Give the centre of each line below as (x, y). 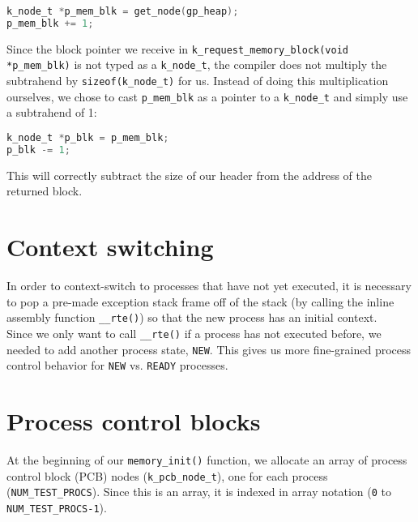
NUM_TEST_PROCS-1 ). (57, 507)
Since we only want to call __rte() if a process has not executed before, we (194, 333)
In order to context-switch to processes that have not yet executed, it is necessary (209, 286)
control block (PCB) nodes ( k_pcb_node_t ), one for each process (167, 475)
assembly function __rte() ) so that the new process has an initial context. (192, 317)
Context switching (110, 247)
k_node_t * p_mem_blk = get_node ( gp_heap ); (123, 11)
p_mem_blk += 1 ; (50, 23)
